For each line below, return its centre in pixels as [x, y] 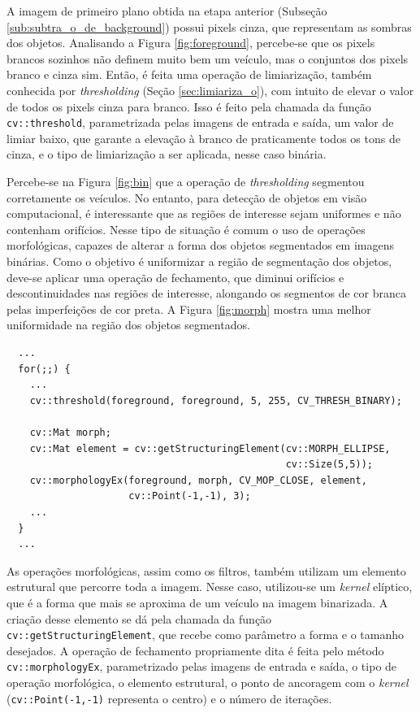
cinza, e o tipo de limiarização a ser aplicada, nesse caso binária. [167, 154]
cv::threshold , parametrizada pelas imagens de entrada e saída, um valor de [200, 122]
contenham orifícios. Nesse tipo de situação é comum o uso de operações [186, 229]
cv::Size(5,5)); [329, 465]
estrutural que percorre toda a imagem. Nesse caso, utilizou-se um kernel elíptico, [210, 587]
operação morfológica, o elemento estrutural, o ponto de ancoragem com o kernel [208, 682]
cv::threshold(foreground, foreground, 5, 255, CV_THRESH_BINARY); [216, 400]
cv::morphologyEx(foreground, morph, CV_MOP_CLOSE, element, [198, 480]
